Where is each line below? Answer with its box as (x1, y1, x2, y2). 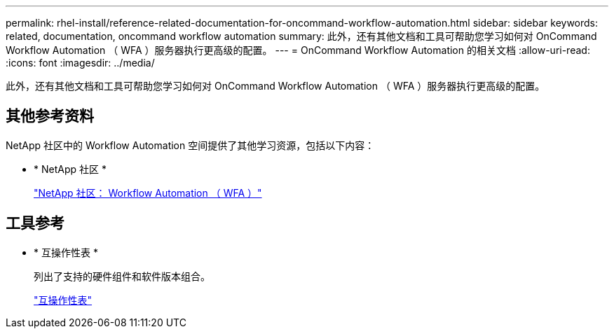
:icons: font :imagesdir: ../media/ (6, 57, 155, 69)
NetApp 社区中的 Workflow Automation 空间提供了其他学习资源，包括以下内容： (6, 139, 375, 151)
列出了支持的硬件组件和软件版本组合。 (34, 270, 210, 282)
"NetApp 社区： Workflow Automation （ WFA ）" (34, 186, 262, 199)
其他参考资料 (6, 107, 94, 125)
